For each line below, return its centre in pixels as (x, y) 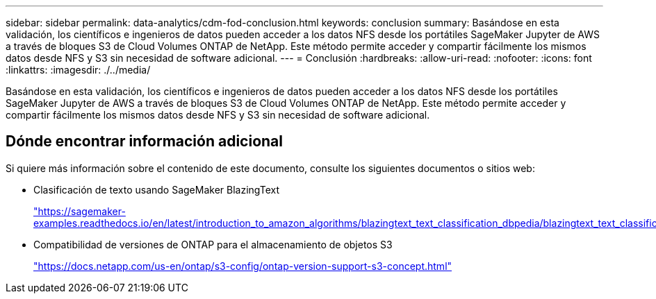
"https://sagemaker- (80, 211)
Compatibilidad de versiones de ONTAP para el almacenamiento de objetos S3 (213, 244)
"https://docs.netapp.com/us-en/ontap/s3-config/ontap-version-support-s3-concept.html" (243, 266)
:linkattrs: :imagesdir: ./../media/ (78, 70)
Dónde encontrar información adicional (144, 142)
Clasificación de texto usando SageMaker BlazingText (156, 189)
